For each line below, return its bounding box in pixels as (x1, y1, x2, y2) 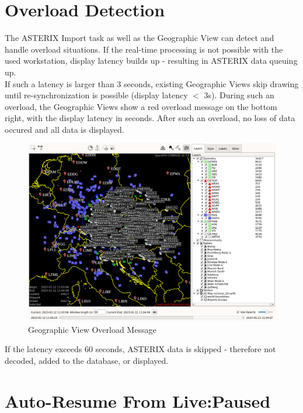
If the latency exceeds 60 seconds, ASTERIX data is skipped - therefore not (5, 343, 276, 355)
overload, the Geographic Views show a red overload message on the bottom (5, 100, 277, 112)
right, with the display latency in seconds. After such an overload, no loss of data (5, 112, 295, 124)
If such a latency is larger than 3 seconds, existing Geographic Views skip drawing (5, 77, 299, 90)
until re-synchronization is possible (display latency (5, 89, 188, 101)
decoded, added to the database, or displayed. (5, 354, 169, 366)
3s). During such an (204, 89, 274, 101)
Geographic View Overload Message (28, 323, 156, 335)
